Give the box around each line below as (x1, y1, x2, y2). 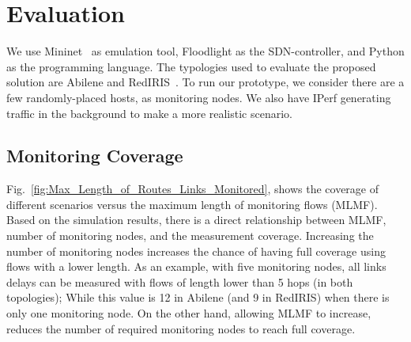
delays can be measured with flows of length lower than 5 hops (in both (6, 273, 353, 290)
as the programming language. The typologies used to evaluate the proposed (6, 58, 376, 74)
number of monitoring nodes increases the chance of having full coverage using (6, 242, 386, 259)
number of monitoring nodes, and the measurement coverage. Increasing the (6, 227, 374, 244)
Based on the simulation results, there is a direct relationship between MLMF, (6, 211, 386, 228)
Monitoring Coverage (6, 143, 183, 168)
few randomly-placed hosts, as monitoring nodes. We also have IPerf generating (6, 89, 391, 105)
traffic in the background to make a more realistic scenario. (6, 104, 292, 121)
